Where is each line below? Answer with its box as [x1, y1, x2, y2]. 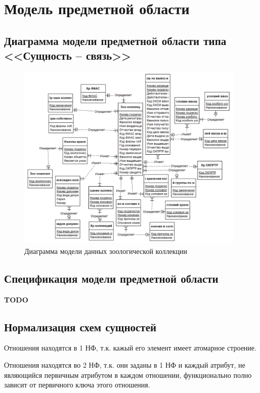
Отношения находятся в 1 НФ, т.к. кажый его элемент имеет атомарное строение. [4, 342, 256, 353]
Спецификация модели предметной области [4, 270, 219, 286]
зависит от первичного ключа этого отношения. [4, 379, 150, 390]
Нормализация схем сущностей [4, 319, 157, 334]
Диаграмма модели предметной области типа [4, 32, 227, 48]
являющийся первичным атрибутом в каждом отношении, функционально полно [4, 369, 252, 380]
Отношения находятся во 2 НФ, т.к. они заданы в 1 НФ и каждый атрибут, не [4, 359, 245, 370]
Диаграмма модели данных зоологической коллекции [24, 245, 187, 256]
